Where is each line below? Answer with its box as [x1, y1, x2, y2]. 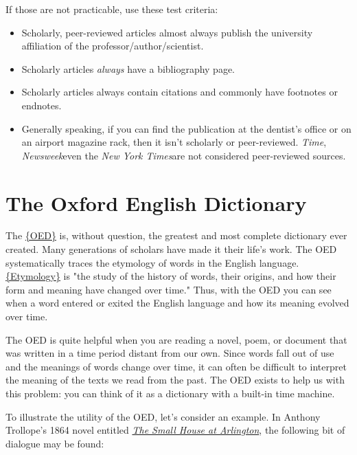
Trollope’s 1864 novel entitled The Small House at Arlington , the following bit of [5, 423, 345, 437]
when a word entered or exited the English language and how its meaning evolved [5, 296, 349, 310]
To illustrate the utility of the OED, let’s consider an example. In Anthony [5, 409, 321, 423]
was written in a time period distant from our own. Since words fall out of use [5, 346, 334, 360]
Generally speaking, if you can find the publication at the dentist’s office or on [21, 121, 352, 135]
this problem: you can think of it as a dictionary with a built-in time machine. [5, 386, 335, 400]
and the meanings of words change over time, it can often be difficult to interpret [5, 359, 347, 373]
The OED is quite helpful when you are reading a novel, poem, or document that [5, 332, 347, 346]
